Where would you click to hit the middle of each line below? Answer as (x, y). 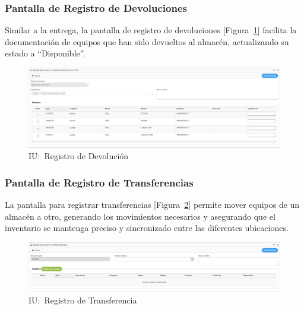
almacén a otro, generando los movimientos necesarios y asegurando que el (140, 216)
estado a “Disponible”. (45, 53)
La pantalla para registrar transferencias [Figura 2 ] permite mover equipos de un (152, 204)
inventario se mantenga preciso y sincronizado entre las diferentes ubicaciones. (147, 228)
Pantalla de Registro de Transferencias (99, 182)
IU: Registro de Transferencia (83, 300)
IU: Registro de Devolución (79, 156)
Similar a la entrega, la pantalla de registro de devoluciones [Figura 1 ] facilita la (151, 30)
